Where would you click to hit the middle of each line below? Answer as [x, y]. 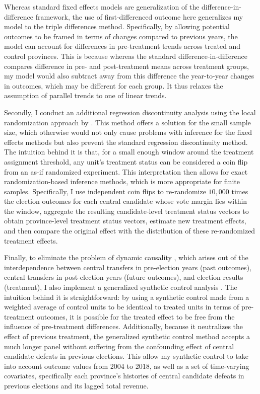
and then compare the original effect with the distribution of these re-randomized [130, 231]
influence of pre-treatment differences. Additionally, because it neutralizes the [124, 326]
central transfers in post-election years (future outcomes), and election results [124, 277]
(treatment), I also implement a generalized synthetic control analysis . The [121, 287]
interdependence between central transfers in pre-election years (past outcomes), [128, 267]
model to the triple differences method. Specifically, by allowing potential [117, 26]
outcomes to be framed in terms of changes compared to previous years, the [121, 36]
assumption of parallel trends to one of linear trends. [85, 95]
